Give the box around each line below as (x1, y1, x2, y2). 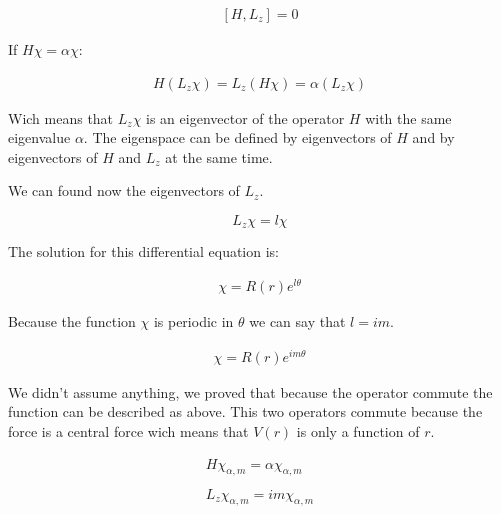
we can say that (249, 311, 346, 332)
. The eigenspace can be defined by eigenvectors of (83, 127, 392, 148)
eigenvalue (8, 127, 71, 148)
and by (412, 127, 455, 148)
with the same (365, 107, 452, 128)
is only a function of (296, 421, 420, 442)
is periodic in (153, 311, 234, 332)
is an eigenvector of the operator (146, 107, 345, 128)
